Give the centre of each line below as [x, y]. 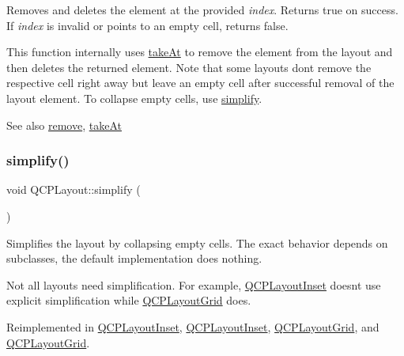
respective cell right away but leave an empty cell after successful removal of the [200, 83]
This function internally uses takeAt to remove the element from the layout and [200, 52]
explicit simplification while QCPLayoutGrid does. [129, 300]
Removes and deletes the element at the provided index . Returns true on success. [202, 9]
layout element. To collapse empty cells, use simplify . [134, 98]
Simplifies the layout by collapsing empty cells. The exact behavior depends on [197, 242]
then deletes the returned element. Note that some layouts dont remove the [189, 67]
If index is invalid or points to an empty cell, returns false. [147, 25]
